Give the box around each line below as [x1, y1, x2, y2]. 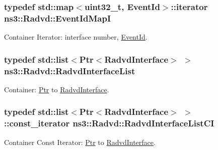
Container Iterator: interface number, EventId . [4, 32, 148, 42]
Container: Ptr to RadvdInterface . [4, 84, 109, 94]
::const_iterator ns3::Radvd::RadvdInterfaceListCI [4, 117, 214, 129]
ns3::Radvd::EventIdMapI [4, 12, 111, 24]
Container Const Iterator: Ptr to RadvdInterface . [4, 136, 156, 147]
